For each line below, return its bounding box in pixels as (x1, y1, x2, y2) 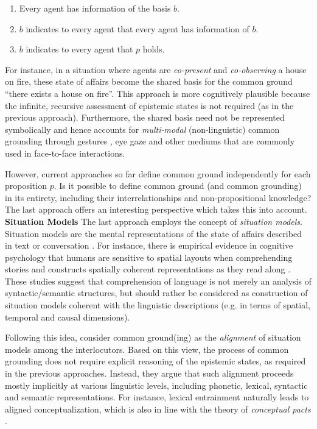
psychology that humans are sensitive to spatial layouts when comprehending (5, 250, 293, 263)
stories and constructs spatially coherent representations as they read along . (5, 263, 291, 275)
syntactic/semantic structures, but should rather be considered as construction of (5, 286, 308, 299)
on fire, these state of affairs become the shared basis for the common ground (5, 75, 293, 88)
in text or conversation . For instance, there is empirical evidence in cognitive (5, 239, 293, 252)
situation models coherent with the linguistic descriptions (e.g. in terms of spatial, (5, 299, 310, 311)
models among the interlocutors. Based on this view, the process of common (5, 342, 289, 355)
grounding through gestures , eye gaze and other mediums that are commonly (5, 135, 295, 147)
